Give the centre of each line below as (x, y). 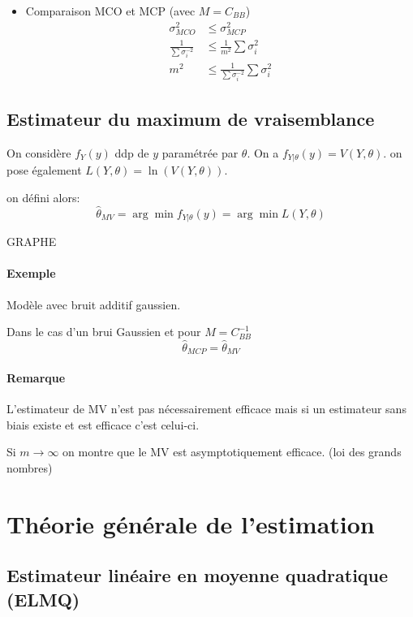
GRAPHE (32, 242)
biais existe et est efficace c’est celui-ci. (103, 424)
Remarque (36, 378)
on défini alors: (43, 197)
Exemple (31, 273)
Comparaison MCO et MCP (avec (110, 11)
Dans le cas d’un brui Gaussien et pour (104, 332)
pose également (44, 170)
